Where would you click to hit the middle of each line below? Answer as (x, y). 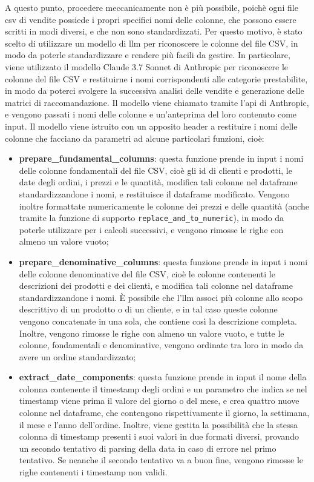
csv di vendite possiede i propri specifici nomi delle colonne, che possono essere (151, 19)
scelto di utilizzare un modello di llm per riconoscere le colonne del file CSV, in (152, 43)
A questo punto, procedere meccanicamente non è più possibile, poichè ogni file (152, 7)
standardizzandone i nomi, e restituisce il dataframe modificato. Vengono (154, 193)
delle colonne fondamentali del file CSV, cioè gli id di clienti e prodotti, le (155, 170)
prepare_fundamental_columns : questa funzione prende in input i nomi (161, 158)
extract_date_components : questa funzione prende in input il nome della (163, 377)
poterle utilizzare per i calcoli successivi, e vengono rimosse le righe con (151, 229)
